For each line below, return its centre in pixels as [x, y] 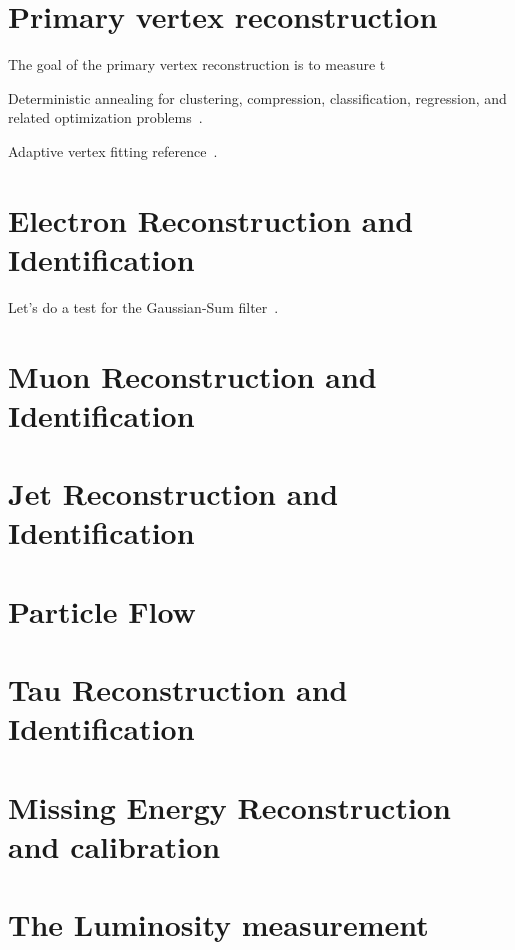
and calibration [114, 845]
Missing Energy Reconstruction [229, 806]
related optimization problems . [105, 117]
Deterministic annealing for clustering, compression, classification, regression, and [257, 97]
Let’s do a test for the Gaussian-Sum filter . [143, 306]
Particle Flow [102, 610]
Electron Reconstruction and [211, 219]
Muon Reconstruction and [192, 375]
